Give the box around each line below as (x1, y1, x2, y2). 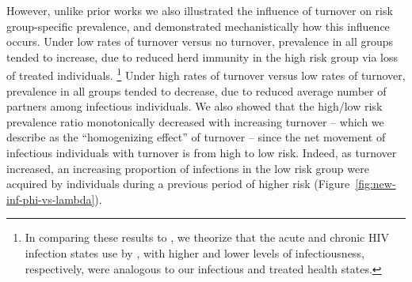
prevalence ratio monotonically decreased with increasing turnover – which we (6, 113, 384, 130)
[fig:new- (355, 175, 396, 192)
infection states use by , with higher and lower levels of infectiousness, (25, 244, 364, 261)
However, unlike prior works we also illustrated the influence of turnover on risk (6, 2, 393, 18)
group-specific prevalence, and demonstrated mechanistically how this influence (6, 17, 390, 34)
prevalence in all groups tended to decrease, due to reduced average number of (6, 82, 387, 99)
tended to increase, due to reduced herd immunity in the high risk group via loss (6, 48, 399, 65)
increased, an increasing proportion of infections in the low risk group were (6, 160, 369, 176)
